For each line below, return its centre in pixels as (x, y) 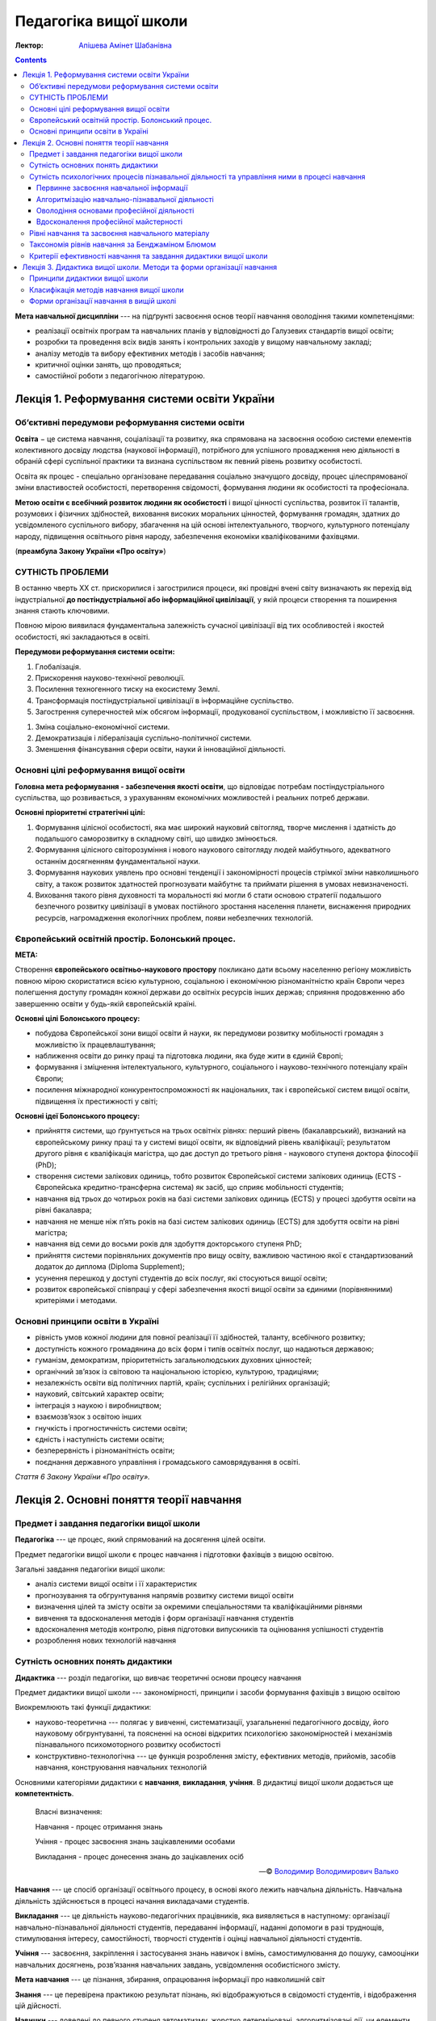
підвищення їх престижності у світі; (96, 1101)
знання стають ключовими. (62, 611)
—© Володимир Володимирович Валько (329, 1871)
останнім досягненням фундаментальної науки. (118, 861)
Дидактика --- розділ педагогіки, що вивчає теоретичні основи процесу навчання (158, 1677)
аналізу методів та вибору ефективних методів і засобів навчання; (150, 353)
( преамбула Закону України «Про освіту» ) (90, 551)
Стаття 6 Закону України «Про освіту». (83, 1477)
